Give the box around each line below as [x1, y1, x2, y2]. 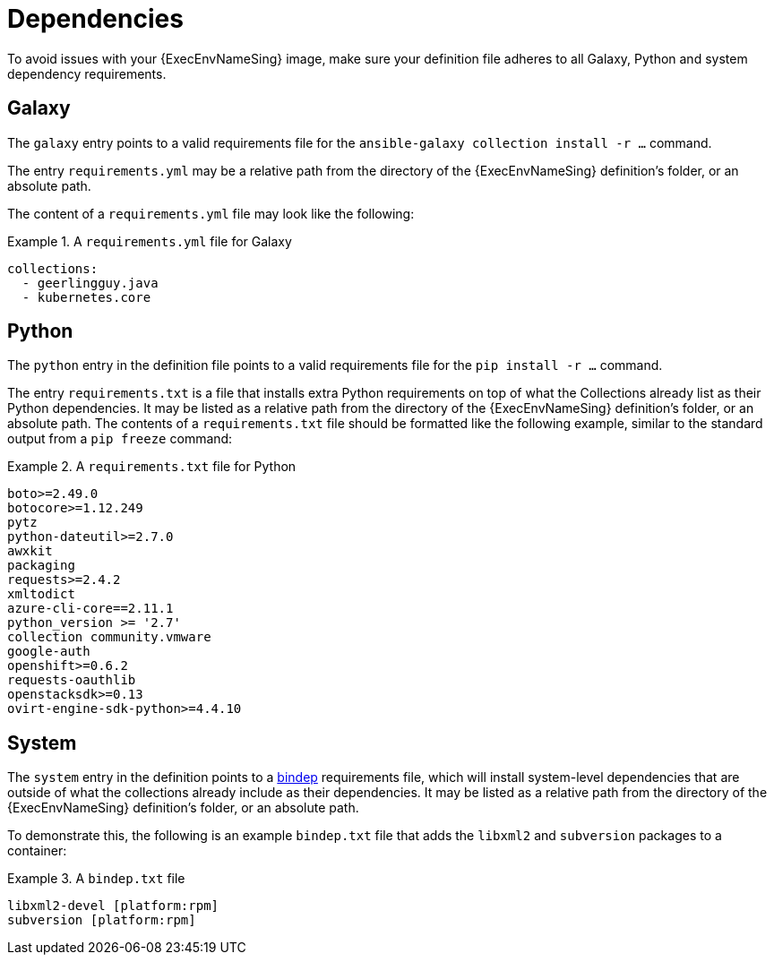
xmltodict [7, 587, 75, 602]
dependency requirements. [7, 65, 167, 82]
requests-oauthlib [7, 673, 136, 688]
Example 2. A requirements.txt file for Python [7, 459, 297, 475]
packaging [7, 558, 75, 573]
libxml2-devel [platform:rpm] [7, 898, 219, 914]
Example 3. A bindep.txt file [7, 871, 185, 887]
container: [7, 843, 67, 859]
